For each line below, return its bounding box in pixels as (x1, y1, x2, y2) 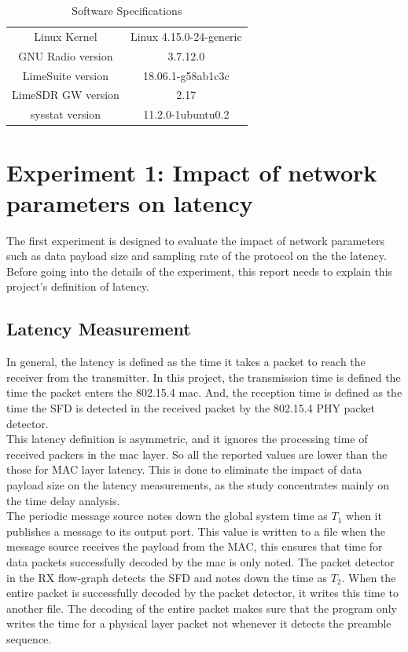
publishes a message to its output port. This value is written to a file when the (6, 522, 386, 539)
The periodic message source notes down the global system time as (6, 507, 328, 524)
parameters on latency (6, 186, 253, 218)
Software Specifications (72, 2, 182, 18)
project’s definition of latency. (6, 278, 149, 295)
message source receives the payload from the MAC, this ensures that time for (6, 538, 383, 555)
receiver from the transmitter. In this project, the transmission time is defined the (6, 368, 401, 385)
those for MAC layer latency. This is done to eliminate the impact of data (6, 461, 362, 478)
